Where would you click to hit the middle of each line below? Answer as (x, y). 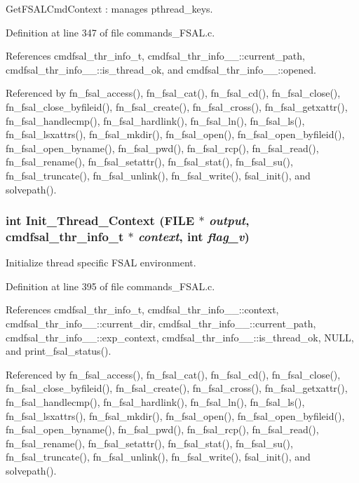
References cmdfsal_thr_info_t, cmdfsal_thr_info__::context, (142, 309)
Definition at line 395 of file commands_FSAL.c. (110, 286)
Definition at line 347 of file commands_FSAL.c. (110, 32)
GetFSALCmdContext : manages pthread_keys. (109, 8)
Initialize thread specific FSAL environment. (101, 263)
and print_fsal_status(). (59, 351)
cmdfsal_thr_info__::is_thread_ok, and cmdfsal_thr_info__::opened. (161, 69)
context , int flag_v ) (194, 236)
